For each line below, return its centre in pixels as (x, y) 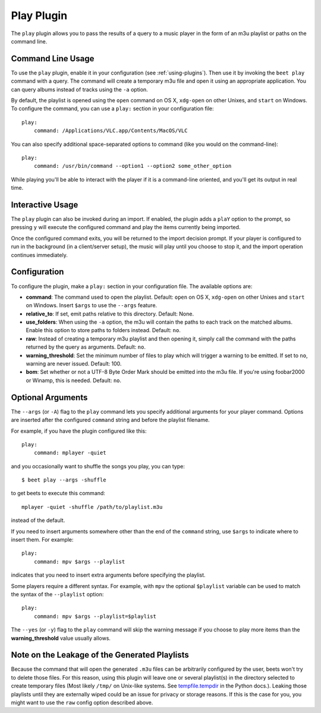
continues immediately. (39, 255)
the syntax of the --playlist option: (57, 594)
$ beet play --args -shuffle (64, 480)
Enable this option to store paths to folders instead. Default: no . (103, 330)
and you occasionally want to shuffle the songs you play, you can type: (98, 466)
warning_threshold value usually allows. (61, 638)
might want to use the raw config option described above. (82, 703)
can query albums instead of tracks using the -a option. (79, 89)
